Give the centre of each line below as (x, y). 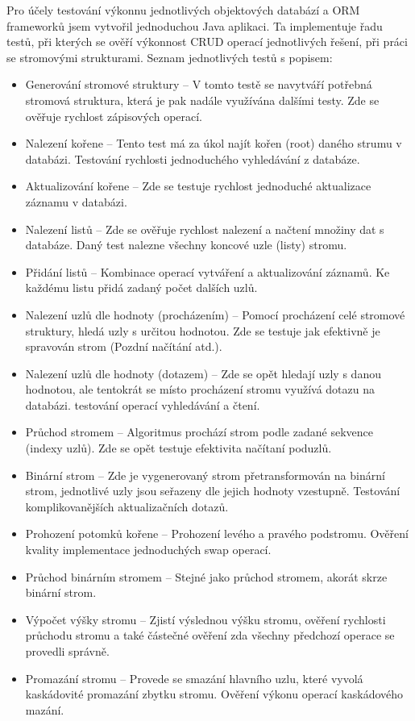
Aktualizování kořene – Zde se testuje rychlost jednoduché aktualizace (198, 186)
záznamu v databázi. (76, 201)
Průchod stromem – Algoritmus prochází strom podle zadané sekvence (199, 432)
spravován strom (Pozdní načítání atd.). (124, 346)
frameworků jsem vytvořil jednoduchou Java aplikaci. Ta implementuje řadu (195, 25)
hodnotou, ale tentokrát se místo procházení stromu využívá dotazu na (200, 389)
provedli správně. (67, 651)
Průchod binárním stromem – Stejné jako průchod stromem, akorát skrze (206, 576)
